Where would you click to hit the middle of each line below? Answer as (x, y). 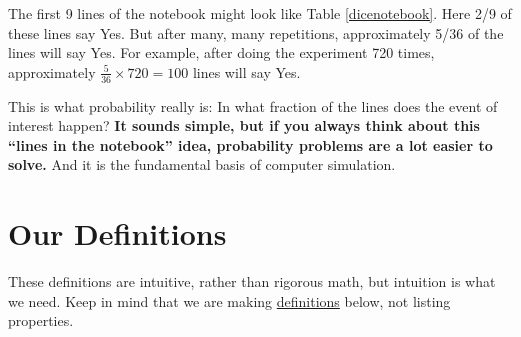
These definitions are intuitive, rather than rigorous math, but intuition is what (252, 281)
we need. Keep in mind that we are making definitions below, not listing (229, 300)
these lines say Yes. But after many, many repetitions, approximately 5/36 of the (256, 32)
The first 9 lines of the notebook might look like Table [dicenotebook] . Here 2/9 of (260, 13)
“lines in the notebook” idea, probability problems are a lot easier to (250, 144)
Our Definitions (117, 233)
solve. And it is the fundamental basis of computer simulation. (202, 164)
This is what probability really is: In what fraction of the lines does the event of (253, 105)
